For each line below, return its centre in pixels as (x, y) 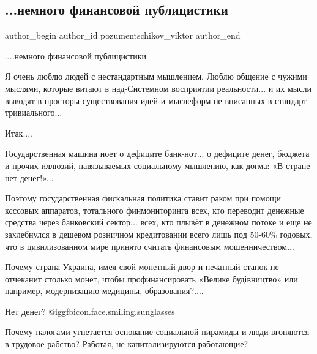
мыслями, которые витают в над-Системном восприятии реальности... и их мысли (158, 88)
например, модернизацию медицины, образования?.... (104, 291)
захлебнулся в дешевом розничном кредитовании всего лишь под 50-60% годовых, (159, 234)
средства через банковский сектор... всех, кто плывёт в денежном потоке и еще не (158, 222)
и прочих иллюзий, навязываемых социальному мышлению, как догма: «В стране (158, 165)
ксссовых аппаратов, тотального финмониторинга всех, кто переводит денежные (155, 210)
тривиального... (34, 112)
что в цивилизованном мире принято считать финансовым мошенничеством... (150, 246)
